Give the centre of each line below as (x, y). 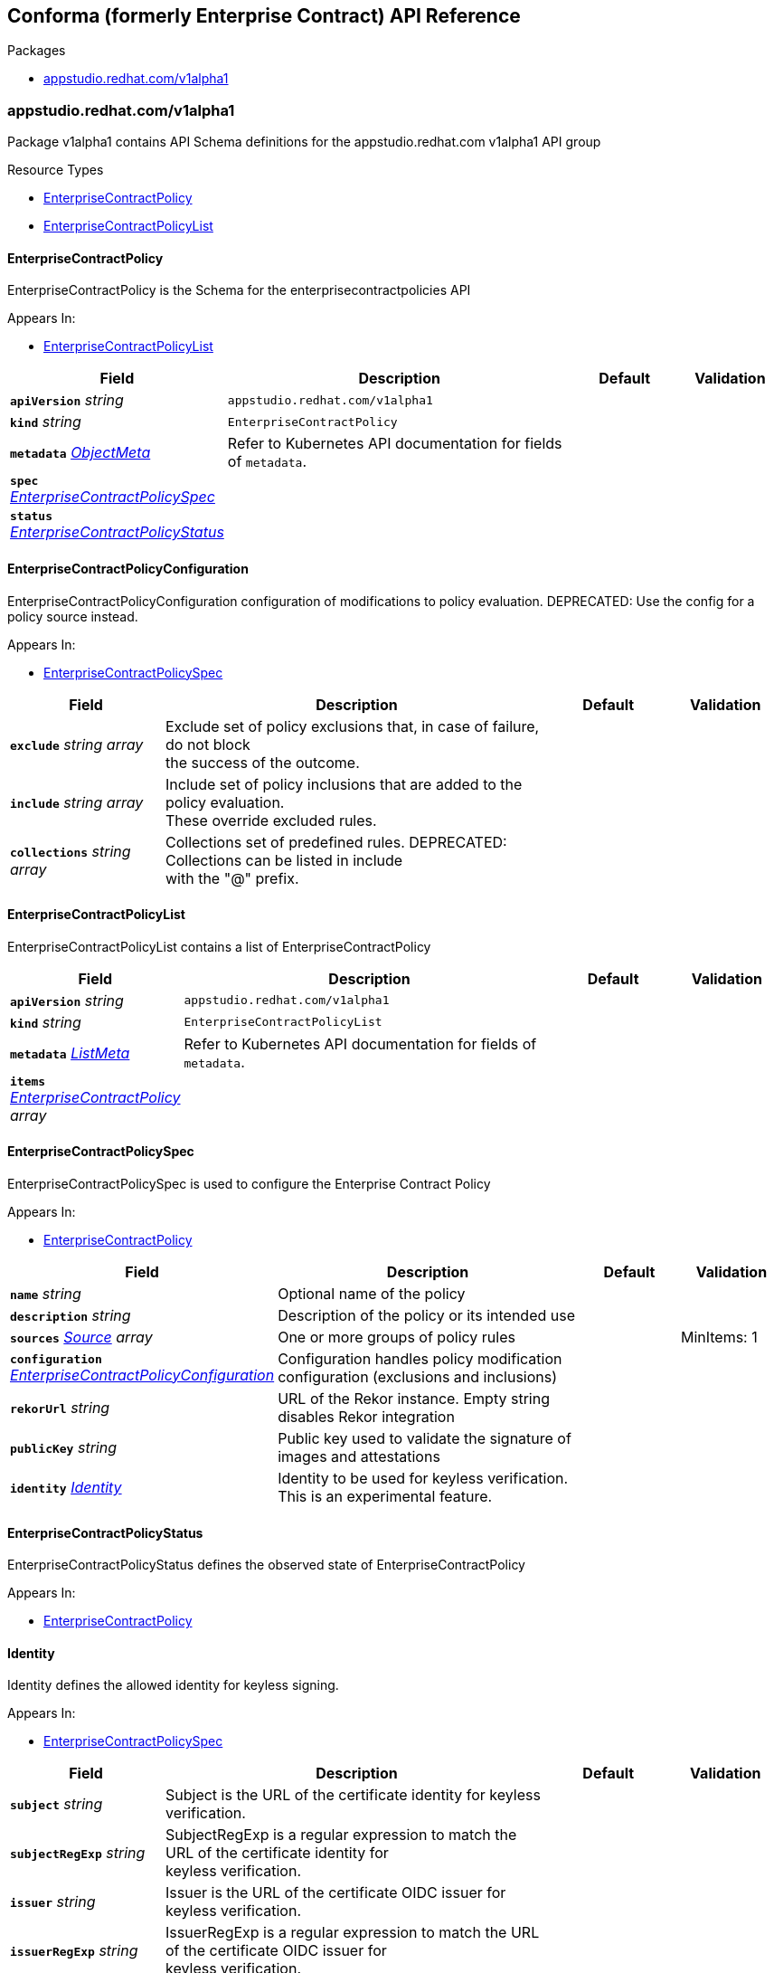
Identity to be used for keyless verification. (423, 1479)
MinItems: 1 (719, 1337)
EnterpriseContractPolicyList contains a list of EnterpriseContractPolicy (219, 946)
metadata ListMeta (70, 1053)
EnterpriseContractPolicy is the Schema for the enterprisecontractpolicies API (239, 290)
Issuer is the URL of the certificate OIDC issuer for (336, 1893)
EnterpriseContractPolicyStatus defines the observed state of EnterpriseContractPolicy (266, 1565)
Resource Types (56, 170)
